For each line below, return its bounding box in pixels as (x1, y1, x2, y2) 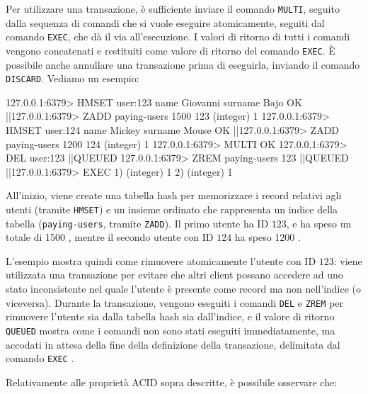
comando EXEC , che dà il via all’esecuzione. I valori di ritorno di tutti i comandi (6, 29, 350, 44)
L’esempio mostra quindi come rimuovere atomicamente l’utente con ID (6, 253, 316, 268)
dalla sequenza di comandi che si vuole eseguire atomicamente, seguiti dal (6, 15, 325, 30)
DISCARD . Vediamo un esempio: (6, 71, 139, 86)
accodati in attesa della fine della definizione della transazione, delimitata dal (6, 337, 340, 351)
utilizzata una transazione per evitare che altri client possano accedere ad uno (6, 267, 343, 282)
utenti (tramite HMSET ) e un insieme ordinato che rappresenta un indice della (6, 201, 338, 216)
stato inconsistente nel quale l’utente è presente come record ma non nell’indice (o (6, 281, 362, 296)
